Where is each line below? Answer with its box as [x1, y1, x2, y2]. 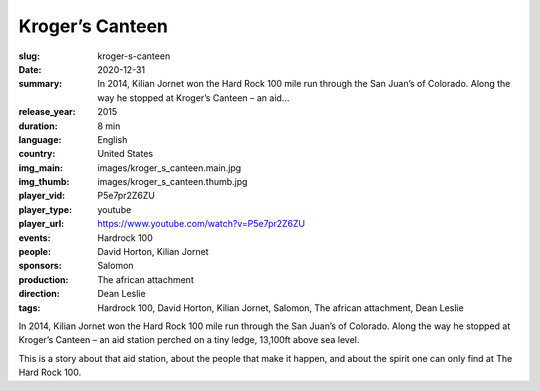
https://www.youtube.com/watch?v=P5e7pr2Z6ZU [97, 218, 305, 230]
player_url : [18, 218, 65, 230]
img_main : [18, 161, 64, 174]
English [97, 133, 128, 145]
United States [97, 148, 154, 160]
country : [18, 148, 56, 160]
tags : [18, 301, 41, 314]
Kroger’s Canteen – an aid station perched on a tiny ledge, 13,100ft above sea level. [18, 334, 360, 346]
